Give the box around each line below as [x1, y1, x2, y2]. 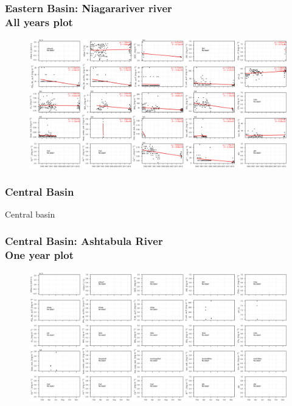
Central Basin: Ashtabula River [5, 233, 163, 249]
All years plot [5, 14, 73, 29]
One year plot [5, 247, 74, 263]
